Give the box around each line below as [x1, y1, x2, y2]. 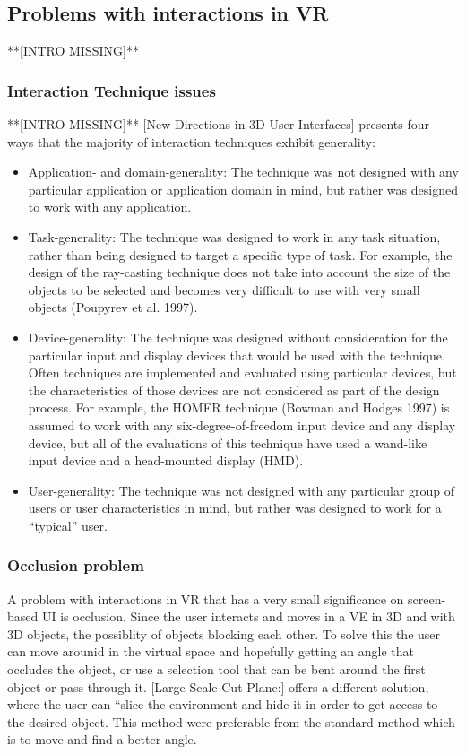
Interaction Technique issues [7, 79, 216, 101]
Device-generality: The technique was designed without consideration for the [28, 327, 448, 346]
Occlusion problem [7, 554, 144, 576]
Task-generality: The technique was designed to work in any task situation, [28, 227, 441, 246]
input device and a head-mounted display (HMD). [28, 451, 304, 470]
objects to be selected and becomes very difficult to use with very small [28, 280, 420, 299]
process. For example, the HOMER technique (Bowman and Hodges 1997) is [28, 398, 450, 417]
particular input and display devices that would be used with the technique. [28, 345, 445, 364]
